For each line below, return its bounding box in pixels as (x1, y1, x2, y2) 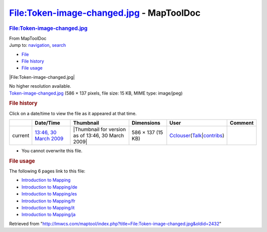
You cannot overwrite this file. (21, 148, 83, 154)
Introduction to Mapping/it (21, 204, 75, 210)
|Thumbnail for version (73, 126, 126, 133)
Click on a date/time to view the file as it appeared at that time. (9, 110, 137, 116)
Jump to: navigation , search (9, 42, 66, 48)
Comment (230, 119, 254, 126)
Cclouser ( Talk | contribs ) (169, 132, 224, 139)
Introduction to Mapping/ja (21, 212, 76, 218)
